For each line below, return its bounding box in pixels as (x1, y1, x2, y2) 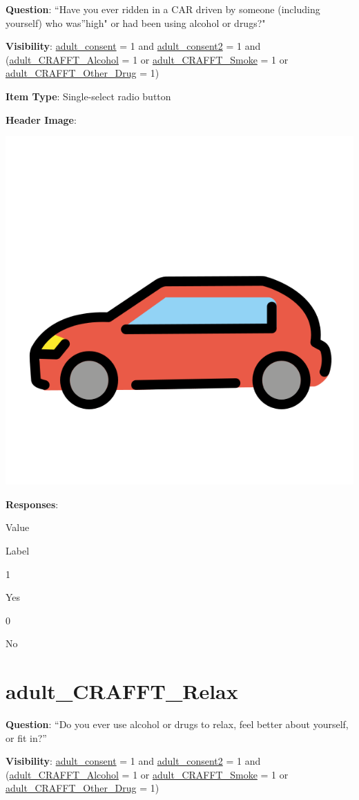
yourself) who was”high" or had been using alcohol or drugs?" (6, 15, 266, 30)
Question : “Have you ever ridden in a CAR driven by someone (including (6, 2, 320, 16)
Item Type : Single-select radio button (6, 89, 171, 103)
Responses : (6, 496, 59, 511)
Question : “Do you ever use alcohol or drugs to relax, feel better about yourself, (6, 717, 349, 732)
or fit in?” (6, 730, 47, 745)
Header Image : (6, 112, 77, 127)
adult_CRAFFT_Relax (6, 677, 238, 705)
